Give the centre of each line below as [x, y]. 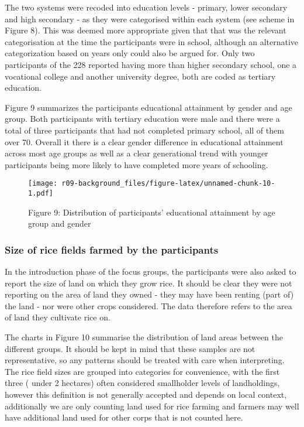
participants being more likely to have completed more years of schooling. [137, 164]
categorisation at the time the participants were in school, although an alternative [152, 41]
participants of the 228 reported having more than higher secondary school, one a [151, 64]
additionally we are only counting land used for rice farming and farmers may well [152, 406]
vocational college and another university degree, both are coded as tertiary [140, 76]
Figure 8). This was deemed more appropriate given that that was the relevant [146, 30]
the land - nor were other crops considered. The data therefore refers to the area [148, 305]
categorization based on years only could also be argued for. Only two [130, 53]
